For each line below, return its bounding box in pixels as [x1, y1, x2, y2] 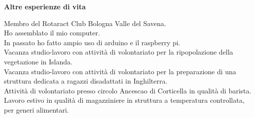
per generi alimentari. [4, 104, 69, 115]
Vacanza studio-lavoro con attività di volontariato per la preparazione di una [4, 66, 236, 76]
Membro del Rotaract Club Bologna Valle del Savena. [4, 18, 166, 28]
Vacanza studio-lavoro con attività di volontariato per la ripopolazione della [4, 47, 233, 57]
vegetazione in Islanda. [4, 56, 73, 66]
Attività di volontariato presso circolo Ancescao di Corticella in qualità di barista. [4, 85, 252, 95]
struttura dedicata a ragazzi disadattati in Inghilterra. [4, 76, 168, 86]
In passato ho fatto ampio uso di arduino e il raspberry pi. [4, 37, 181, 47]
